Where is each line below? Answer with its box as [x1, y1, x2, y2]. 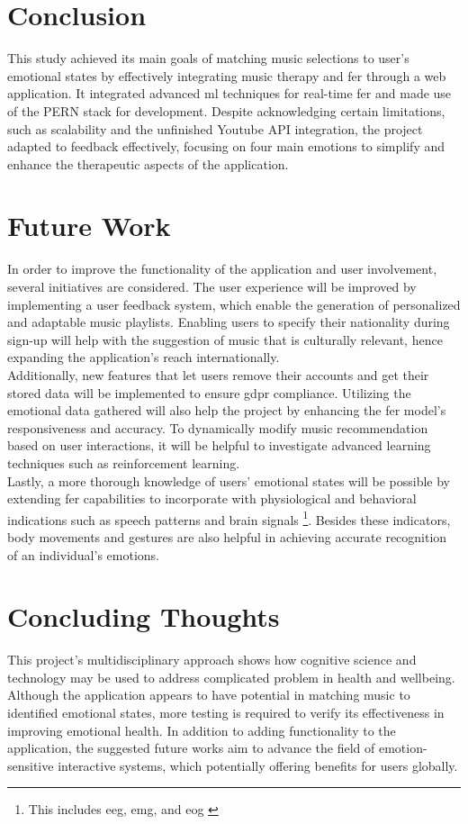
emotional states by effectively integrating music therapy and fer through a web [7, 66, 446, 85]
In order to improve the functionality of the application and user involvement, [7, 259, 437, 278]
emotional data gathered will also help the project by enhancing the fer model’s [7, 401, 446, 420]
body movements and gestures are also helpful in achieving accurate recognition [7, 527, 447, 546]
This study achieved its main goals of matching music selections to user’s [7, 49, 409, 68]
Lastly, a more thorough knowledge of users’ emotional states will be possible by [7, 471, 450, 490]
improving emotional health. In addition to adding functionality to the [7, 720, 396, 739]
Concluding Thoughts [7, 598, 280, 635]
